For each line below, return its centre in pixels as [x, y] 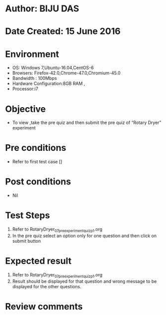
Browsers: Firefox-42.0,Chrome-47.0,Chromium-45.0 [66, 73]
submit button [27, 241]
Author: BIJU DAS [42, 9]
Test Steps [28, 216]
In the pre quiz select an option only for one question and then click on [84, 236]
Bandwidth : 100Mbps [34, 78]
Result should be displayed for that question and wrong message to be [84, 281]
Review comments [44, 306]
